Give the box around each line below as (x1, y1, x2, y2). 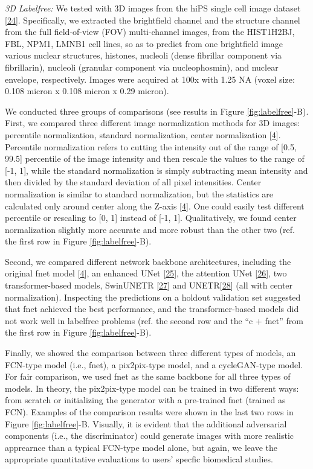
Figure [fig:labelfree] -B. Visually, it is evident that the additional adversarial (5, 417, 287, 430)
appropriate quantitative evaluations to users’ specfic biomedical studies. (5, 453, 273, 465)
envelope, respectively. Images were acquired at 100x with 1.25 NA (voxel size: (5, 72, 295, 85)
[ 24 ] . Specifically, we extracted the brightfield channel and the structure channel (5, 13, 300, 26)
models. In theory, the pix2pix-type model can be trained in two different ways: (5, 381, 299, 394)
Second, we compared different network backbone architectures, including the (5, 255, 291, 267)
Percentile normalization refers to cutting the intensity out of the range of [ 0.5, (5, 140, 297, 153)
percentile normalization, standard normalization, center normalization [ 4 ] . (5, 128, 281, 141)
